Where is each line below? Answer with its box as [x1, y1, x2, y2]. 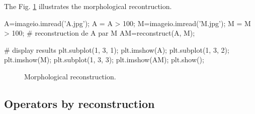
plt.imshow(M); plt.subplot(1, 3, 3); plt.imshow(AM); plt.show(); [4, 54, 204, 65]
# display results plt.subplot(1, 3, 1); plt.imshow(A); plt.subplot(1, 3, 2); [4, 44, 229, 55]
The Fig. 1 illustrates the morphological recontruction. [4, 1, 172, 11]
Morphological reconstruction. [24, 71, 116, 81]
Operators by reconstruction [4, 95, 155, 111]
